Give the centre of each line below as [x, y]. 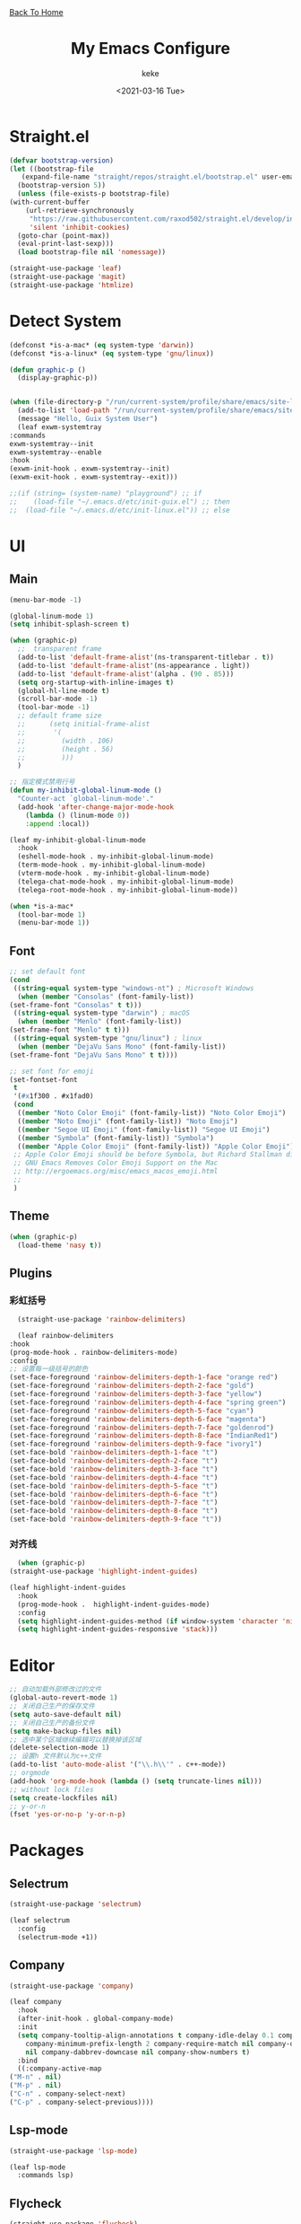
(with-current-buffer [50, 202]
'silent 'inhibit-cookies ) [79, 227]
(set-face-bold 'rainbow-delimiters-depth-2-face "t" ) [114, 1461]
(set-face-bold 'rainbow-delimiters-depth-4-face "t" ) [114, 1477]
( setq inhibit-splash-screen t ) [69, 624]
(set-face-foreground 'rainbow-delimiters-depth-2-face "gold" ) [132, 1386]
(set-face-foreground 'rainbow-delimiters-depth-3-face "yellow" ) [136, 1394]
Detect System [66, 321]
